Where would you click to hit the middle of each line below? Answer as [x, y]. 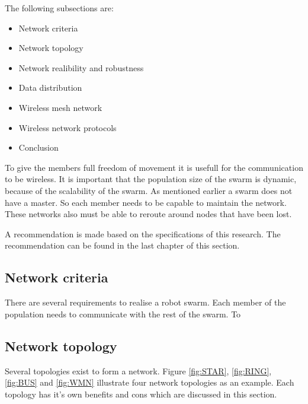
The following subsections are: [59, 8]
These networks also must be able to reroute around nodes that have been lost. [148, 214]
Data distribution [50, 88]
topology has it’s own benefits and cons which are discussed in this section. [141, 394]
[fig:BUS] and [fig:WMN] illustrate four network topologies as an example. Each [150, 382]
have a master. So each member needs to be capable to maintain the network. [146, 202]
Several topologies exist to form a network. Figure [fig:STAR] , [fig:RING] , [138, 370]
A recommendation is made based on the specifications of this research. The [143, 233]
